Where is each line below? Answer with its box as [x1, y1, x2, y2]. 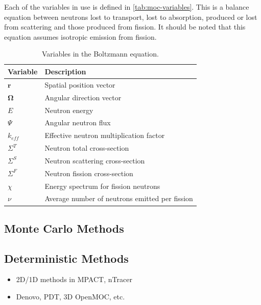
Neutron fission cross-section [44, 168, 133, 178]
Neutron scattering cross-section [44, 155, 145, 165]
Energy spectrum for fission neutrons [44, 180, 160, 191]
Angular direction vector [44, 92, 122, 102]
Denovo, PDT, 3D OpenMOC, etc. [16, 291, 125, 302]
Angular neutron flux [44, 117, 111, 128]
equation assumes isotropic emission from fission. [4, 31, 157, 42]
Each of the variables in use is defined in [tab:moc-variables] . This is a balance [4, 2, 249, 12]
